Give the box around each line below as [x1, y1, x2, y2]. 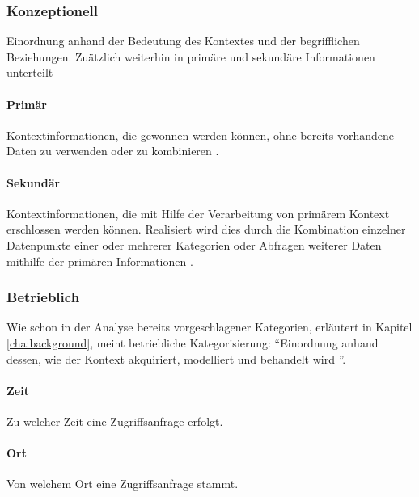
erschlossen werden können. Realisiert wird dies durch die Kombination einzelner [6, 221, 406, 238]
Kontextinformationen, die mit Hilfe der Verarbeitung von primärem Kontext [6, 204, 390, 221]
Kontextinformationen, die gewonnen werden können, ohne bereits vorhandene [6, 126, 394, 143]
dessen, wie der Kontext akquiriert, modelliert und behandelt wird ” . [6, 350, 346, 367]
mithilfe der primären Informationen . [6, 252, 193, 269]
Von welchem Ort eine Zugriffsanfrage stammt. [6, 475, 239, 492]
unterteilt [6, 64, 53, 81]
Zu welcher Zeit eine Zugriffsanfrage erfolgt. [6, 412, 223, 429]
